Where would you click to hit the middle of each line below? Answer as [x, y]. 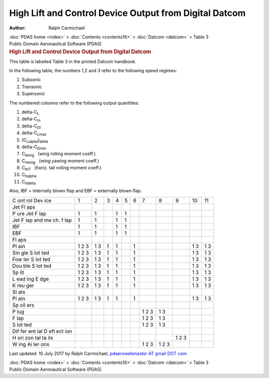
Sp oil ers [23, 305]
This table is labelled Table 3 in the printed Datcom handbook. [73, 61]
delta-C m [31, 120]
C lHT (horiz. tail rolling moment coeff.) [62, 168]
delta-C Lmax [34, 133]
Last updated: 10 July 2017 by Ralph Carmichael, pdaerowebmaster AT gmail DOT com [98, 353]
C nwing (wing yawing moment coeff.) [60, 161]
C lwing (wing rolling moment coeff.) [59, 154]
